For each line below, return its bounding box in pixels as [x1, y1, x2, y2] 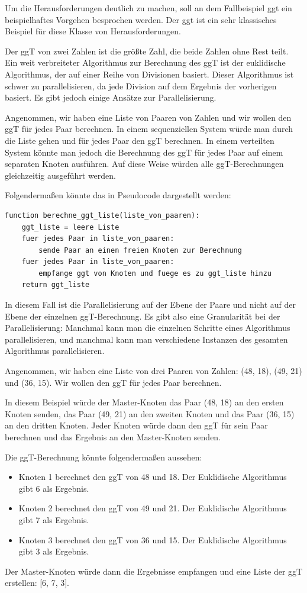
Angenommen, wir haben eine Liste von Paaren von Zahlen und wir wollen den [5, 111, 292, 123]
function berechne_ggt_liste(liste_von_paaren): [5, 211, 200, 220]
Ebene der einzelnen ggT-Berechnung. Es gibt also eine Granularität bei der [5, 310, 280, 322]
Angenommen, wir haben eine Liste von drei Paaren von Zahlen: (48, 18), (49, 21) [5, 365, 302, 377]
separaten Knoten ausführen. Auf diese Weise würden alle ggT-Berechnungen [5, 157, 284, 170]
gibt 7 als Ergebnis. [18, 513, 89, 526]
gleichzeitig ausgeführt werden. [5, 169, 116, 181]
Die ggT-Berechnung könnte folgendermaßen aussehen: [5, 450, 202, 463]
